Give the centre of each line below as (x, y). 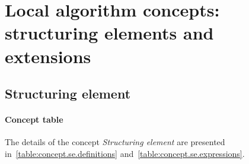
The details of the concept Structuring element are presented (115, 142)
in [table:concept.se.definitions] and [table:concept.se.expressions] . (125, 153)
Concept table (34, 119)
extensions (48, 56)
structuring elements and (109, 33)
